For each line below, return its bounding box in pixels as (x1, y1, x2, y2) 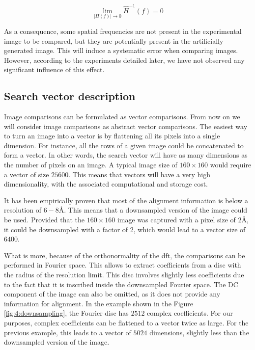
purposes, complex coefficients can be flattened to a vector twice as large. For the (4, 317, 249, 327)
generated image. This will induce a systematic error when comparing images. (4, 45, 238, 55)
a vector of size (4, 169, 49, 179)
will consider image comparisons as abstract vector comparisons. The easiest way (4, 121, 248, 131)
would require (210, 160, 252, 170)
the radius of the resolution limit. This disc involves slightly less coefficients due (4, 269, 244, 280)
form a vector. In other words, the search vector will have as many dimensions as (4, 150, 248, 160)
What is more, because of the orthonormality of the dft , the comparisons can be (4, 250, 245, 260)
